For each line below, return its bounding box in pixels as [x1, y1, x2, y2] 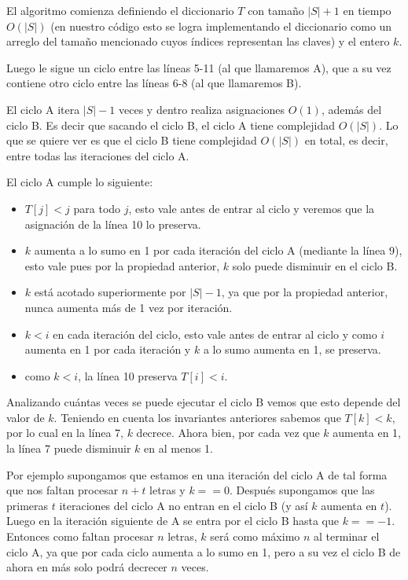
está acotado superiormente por [34, 284, 186, 300]
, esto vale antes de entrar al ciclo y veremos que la [128, 200, 375, 216]
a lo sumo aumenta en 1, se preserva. [203, 341, 381, 358]
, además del [321, 101, 382, 117]
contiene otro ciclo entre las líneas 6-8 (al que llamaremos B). [6, 75, 302, 91]
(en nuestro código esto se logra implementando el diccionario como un [50, 17, 392, 34]
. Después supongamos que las [230, 482, 375, 498]
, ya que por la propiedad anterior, [221, 284, 388, 300]
